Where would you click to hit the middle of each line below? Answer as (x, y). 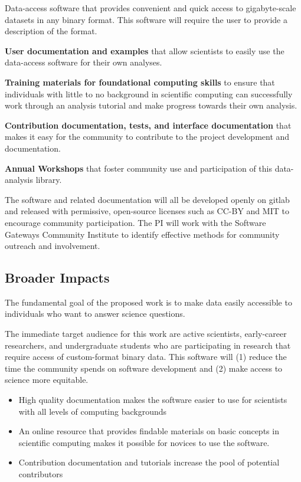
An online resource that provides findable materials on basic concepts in (149, 431)
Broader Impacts (57, 278)
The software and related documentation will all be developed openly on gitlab (147, 199)
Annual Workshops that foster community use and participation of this (138, 168)
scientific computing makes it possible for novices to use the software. (144, 442)
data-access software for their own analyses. (84, 62)
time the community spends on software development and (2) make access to (144, 368)
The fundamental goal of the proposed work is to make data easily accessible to (148, 302)
